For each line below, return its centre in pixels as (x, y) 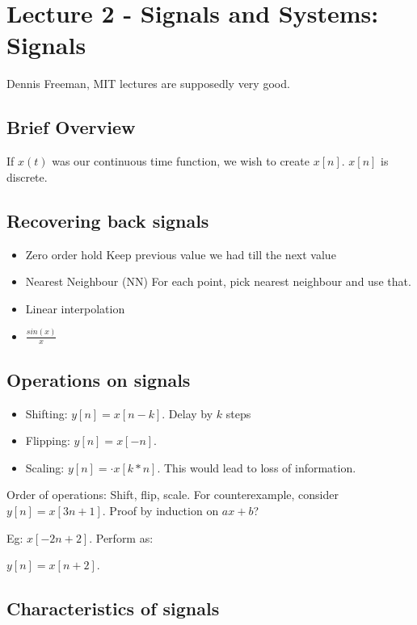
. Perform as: (121, 537)
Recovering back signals (108, 220)
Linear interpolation (75, 308)
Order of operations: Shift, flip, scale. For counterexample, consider (173, 495)
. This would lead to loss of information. (257, 467)
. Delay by (187, 413)
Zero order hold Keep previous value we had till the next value (181, 254)
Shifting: (46, 413)
